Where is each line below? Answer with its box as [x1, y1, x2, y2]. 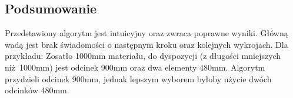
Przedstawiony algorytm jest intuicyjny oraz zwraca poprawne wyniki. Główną [5, 27, 288, 39]
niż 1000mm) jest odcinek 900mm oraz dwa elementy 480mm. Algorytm [5, 61, 265, 73]
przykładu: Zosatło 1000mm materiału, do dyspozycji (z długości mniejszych [5, 50, 281, 62]
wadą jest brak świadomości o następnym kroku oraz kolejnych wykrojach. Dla [5, 38, 288, 50]
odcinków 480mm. [5, 84, 69, 96]
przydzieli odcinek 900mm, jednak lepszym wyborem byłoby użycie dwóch [5, 72, 272, 85]
